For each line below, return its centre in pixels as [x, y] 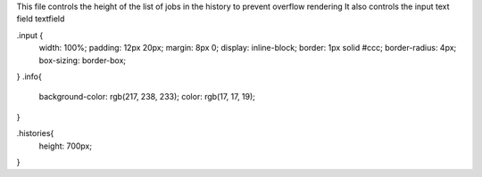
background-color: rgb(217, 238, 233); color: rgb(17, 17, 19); [147, 97]
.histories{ [35, 133]
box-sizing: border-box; [83, 60]
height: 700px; [66, 146]
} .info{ [29, 76]
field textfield [41, 19]
